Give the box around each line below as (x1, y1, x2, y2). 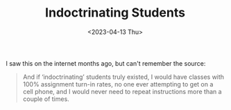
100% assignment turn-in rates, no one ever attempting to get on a (22, 80, 214, 88)
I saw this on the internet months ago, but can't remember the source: (6, 59, 206, 67)
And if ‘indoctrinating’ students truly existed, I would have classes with (22, 73, 225, 81)
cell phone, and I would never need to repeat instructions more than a (22, 87, 222, 95)
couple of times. (22, 95, 69, 103)
